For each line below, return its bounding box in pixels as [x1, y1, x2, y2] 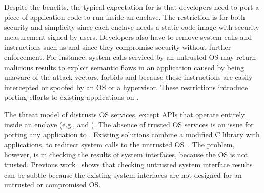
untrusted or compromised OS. [4, 179, 101, 190]
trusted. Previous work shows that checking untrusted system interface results [4, 159, 253, 169]
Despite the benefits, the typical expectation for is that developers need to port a [4, 2, 259, 12]
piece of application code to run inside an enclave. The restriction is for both [4, 11, 245, 22]
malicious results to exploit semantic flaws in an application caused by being [4, 61, 244, 72]
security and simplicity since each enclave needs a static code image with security [4, 22, 259, 32]
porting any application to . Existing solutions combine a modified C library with [4, 129, 260, 140]
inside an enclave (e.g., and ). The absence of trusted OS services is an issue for [4, 119, 254, 130]
